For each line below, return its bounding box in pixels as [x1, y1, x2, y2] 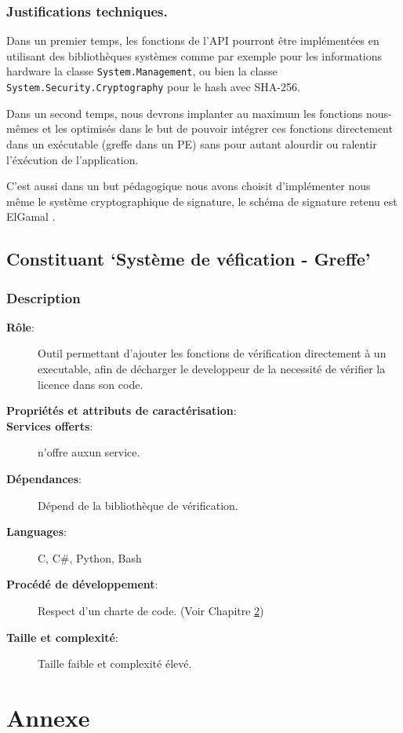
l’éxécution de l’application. [6, 151, 139, 167]
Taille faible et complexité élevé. [38, 655, 192, 672]
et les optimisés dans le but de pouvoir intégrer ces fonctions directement [42, 120, 393, 137]
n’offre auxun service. [38, 444, 140, 460]
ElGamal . [6, 208, 56, 225]
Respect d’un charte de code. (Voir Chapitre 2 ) [38, 603, 264, 618]
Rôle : [6, 318, 34, 335]
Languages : [6, 523, 67, 540]
